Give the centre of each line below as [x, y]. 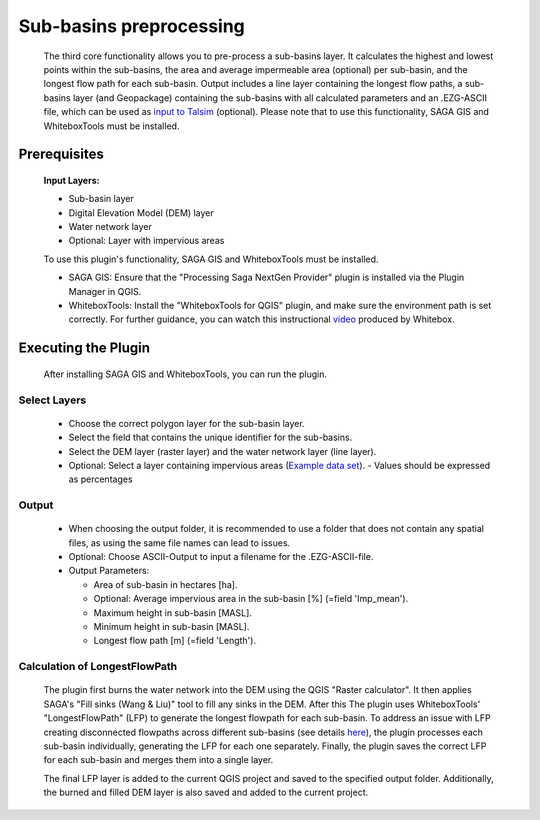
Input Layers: [71, 180]
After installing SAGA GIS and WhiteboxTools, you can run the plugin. [185, 374]
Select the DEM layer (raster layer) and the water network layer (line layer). [222, 451]
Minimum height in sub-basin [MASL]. [171, 627]
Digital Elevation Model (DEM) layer [141, 212]
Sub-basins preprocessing [131, 26]
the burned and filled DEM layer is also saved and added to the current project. [206, 792]
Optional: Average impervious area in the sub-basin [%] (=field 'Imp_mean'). [251, 599]
